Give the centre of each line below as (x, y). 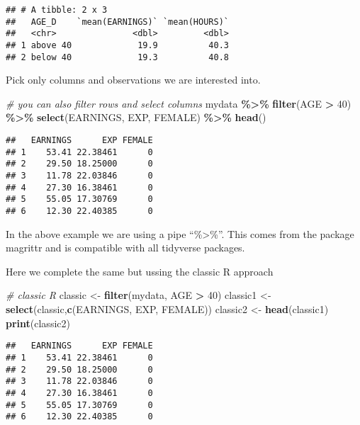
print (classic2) (38, 323)
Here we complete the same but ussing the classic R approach (140, 271)
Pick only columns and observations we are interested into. (133, 80)
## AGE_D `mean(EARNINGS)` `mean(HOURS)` (117, 22)
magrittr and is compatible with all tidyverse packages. (125, 248)
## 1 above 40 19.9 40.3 (117, 45)
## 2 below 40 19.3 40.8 (117, 57)
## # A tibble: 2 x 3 (57, 10)
